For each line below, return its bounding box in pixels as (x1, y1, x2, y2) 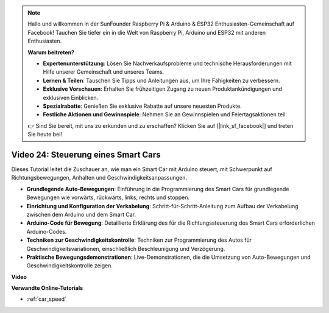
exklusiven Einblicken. (43, 94, 99, 101)
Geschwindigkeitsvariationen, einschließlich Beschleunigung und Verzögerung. (26, 245, 225, 252)
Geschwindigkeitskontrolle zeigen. (26, 262, 113, 269)
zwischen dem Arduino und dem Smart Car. (26, 211, 136, 218)
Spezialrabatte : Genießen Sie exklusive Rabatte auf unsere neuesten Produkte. (43, 102, 242, 110)
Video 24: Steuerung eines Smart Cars (11, 149, 161, 160)
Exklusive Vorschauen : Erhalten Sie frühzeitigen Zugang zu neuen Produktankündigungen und (43, 85, 283, 93)
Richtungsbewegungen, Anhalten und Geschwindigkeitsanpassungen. (11, 174, 188, 181)
